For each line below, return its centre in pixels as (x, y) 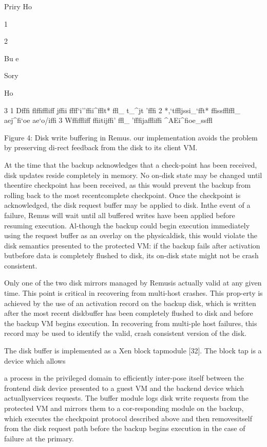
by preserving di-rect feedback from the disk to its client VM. (101, 147)
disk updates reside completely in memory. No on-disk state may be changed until (133, 175)
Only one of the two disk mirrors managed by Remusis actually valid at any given (133, 283)
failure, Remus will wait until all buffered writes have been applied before (120, 215)
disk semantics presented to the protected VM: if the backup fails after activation (132, 245)
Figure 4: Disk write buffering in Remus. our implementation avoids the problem (131, 137)
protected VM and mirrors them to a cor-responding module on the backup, (124, 408)
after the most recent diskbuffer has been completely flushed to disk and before (129, 313)
